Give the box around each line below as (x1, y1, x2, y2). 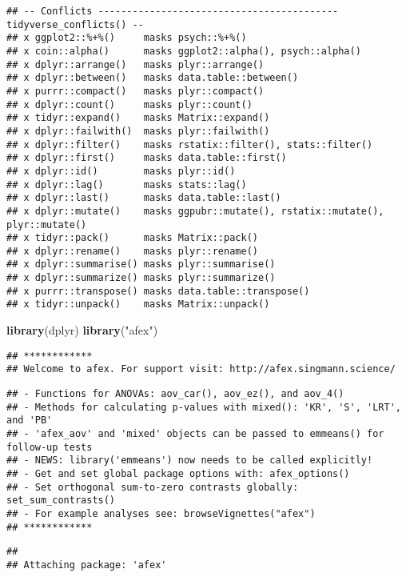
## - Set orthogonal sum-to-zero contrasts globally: (6, 481, 299, 493)
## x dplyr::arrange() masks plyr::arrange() (6, 58, 265, 70)
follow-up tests (6, 441, 93, 453)
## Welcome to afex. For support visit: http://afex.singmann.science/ (6, 363, 396, 375)
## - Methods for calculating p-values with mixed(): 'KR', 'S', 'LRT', (6, 401, 401, 413)
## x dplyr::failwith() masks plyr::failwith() (6, 125, 270, 137)
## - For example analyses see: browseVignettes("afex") (6, 507, 316, 519)
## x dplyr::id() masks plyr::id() (6, 165, 236, 177)
